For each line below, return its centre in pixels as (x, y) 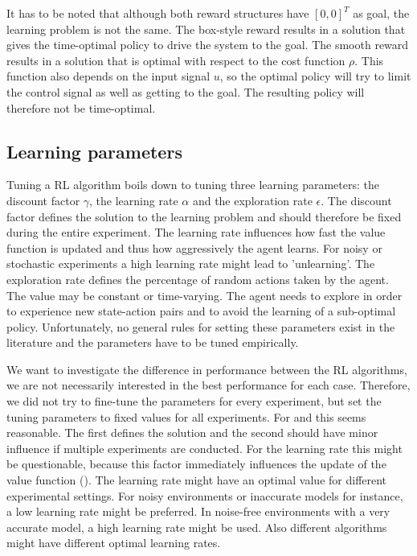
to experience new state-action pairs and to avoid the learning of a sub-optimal (201, 311)
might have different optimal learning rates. (114, 543)
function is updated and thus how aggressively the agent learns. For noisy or (194, 247)
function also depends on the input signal (108, 76)
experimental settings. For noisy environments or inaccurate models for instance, (205, 495)
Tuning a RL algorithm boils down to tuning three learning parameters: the (193, 185)
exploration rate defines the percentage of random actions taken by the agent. (198, 279)
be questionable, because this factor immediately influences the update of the (196, 464)
